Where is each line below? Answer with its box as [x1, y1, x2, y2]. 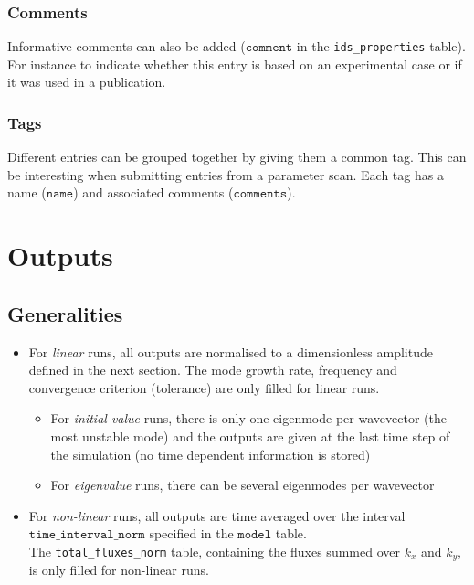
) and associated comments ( [73, 183, 234, 202]
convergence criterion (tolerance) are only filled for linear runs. [28, 378, 380, 397]
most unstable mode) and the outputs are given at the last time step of [50, 427, 450, 446]
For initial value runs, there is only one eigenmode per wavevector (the [50, 409, 447, 428]
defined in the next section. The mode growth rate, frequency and [28, 360, 397, 379]
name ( [7, 183, 47, 202]
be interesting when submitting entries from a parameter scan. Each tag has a [7, 165, 444, 184]
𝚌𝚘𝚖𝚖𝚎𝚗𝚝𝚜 [233, 187, 288, 201]
